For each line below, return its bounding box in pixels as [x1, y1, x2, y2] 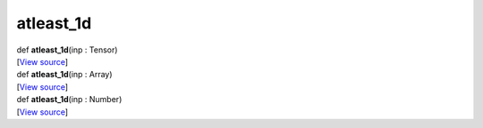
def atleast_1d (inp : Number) [16, 94, 123, 105]
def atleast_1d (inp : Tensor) [16, 44, 118, 55]
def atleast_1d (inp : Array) [16, 69, 113, 80]
